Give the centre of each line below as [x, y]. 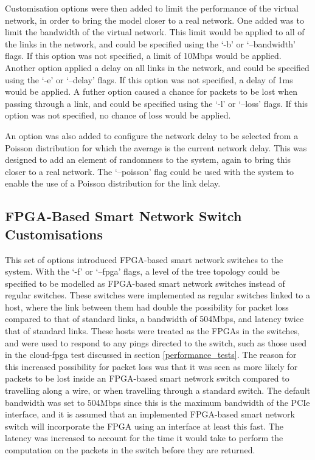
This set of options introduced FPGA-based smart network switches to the [144, 259]
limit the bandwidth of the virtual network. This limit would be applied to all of [155, 32]
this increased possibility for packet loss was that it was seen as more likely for [151, 366]
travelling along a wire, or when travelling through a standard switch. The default [158, 390]
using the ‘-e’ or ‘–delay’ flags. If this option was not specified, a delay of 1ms [149, 79]
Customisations [54, 234]
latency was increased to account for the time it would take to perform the [144, 438]
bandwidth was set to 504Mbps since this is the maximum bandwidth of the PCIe [157, 402]
